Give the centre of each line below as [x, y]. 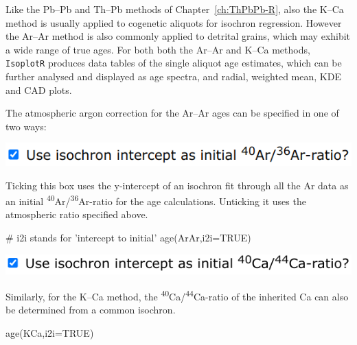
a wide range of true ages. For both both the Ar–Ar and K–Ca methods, [158, 49]
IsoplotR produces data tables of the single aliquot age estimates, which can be [174, 63]
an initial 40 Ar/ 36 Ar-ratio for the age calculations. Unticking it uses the [156, 200]
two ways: [26, 126]
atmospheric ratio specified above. [77, 214]
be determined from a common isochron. [91, 310]
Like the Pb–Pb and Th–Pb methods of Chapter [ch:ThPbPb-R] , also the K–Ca [175, 9]
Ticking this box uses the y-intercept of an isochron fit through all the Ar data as [177, 185]
